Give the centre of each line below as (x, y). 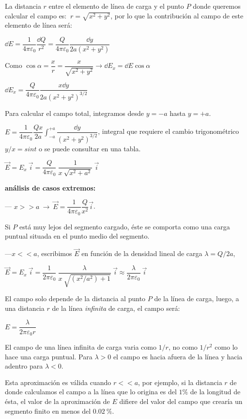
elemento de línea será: (39, 25)
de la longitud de (215, 392)
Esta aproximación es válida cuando (58, 382)
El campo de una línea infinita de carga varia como (81, 347)
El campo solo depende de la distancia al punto (75, 298)
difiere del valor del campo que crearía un (181, 401)
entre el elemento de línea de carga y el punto (116, 6)
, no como (183, 347)
